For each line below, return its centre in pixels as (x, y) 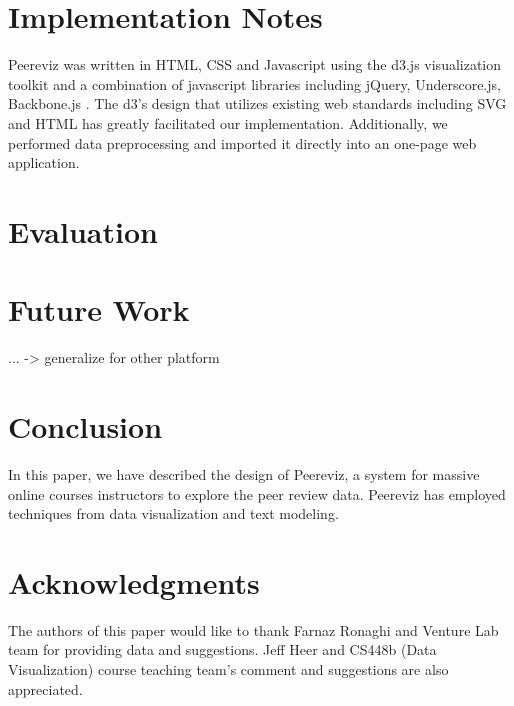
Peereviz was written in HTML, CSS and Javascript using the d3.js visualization (255, 64)
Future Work (99, 309)
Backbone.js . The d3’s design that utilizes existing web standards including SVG (257, 103)
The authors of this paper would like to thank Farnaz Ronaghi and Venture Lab (253, 629)
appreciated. (45, 688)
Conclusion (85, 425)
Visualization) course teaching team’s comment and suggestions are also (228, 669)
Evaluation (83, 230)
